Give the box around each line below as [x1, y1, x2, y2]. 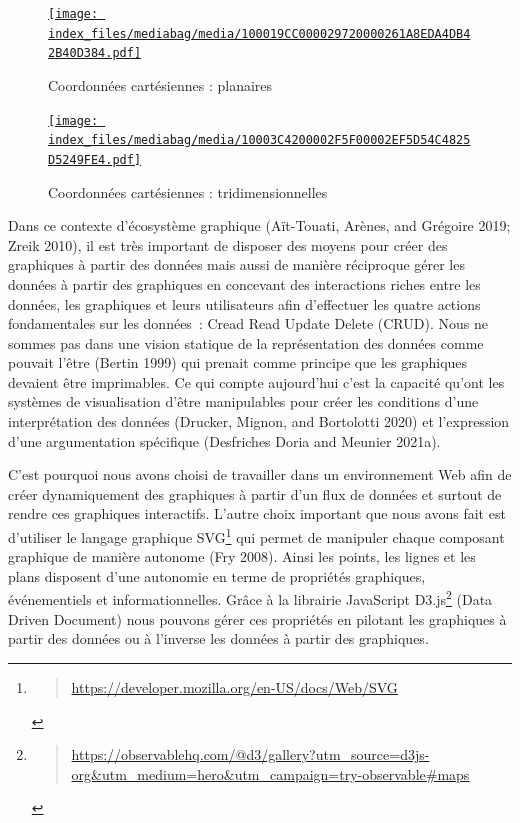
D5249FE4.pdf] [48, 152, 142, 167]
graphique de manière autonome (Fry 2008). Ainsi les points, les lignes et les [8, 546, 476, 567]
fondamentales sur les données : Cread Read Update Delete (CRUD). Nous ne [8, 313, 488, 334]
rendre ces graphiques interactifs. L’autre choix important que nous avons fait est [8, 503, 506, 524]
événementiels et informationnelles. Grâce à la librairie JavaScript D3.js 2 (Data [8, 586, 493, 610]
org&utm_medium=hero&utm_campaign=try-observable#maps [71, 763, 470, 784]
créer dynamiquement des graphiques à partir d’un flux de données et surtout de [8, 483, 502, 504]
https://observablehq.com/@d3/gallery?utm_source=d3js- [71, 744, 430, 765]
